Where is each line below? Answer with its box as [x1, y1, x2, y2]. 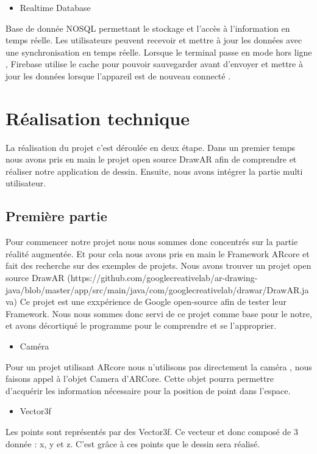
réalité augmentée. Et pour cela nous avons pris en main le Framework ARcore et [5, 247, 310, 260]
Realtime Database [20, 1, 91, 13]
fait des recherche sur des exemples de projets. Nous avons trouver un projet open [5, 259, 312, 272]
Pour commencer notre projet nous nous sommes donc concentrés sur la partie [5, 235, 298, 248]
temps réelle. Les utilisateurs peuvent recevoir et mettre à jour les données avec [5, 34, 302, 46]
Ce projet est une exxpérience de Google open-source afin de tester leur [20, 295, 287, 308]
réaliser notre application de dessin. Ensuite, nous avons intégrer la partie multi [5, 164, 303, 177]
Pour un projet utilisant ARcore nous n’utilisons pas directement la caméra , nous [5, 360, 312, 373]
